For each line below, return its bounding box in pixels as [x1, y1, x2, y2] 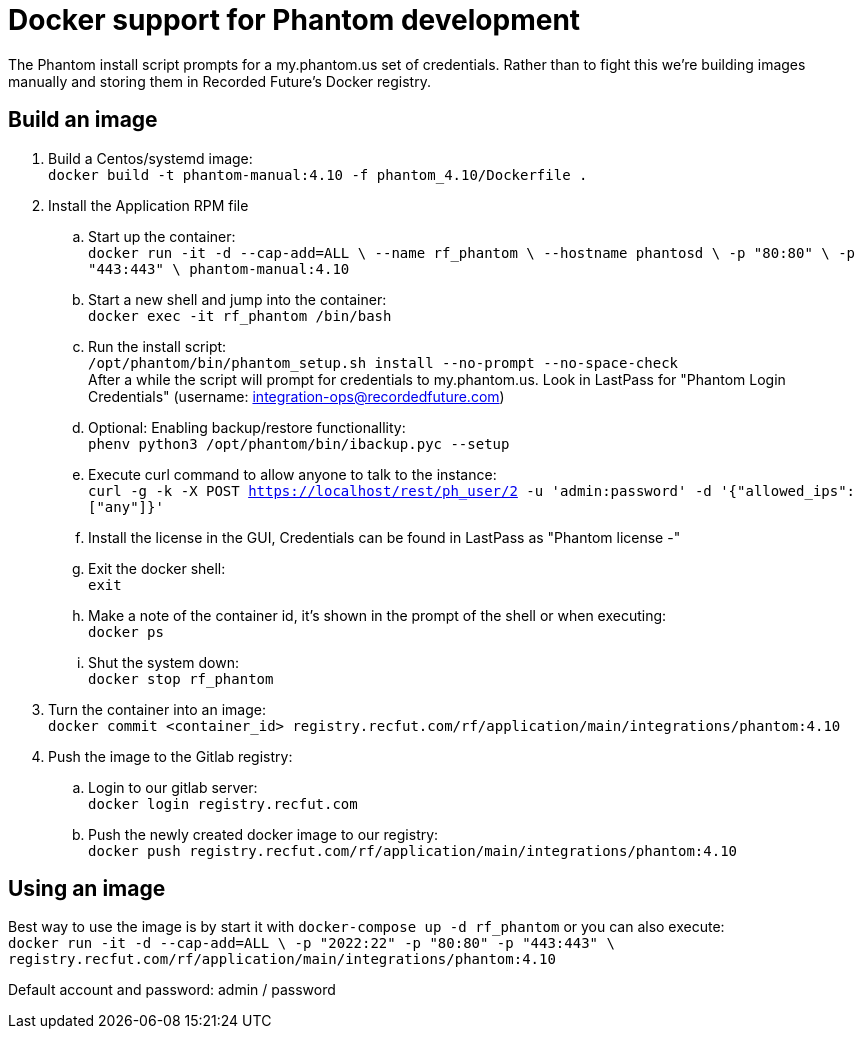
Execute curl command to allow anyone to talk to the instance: [88, 465, 497, 483]
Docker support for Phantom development [8, 3, 581, 37]
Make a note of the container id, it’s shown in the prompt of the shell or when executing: [88, 606, 667, 624]
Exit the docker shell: [88, 559, 226, 577]
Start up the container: [88, 227, 236, 245]
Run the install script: [88, 337, 227, 355]
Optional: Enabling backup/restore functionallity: [88, 418, 406, 436]
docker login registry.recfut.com [88, 795, 358, 812]
